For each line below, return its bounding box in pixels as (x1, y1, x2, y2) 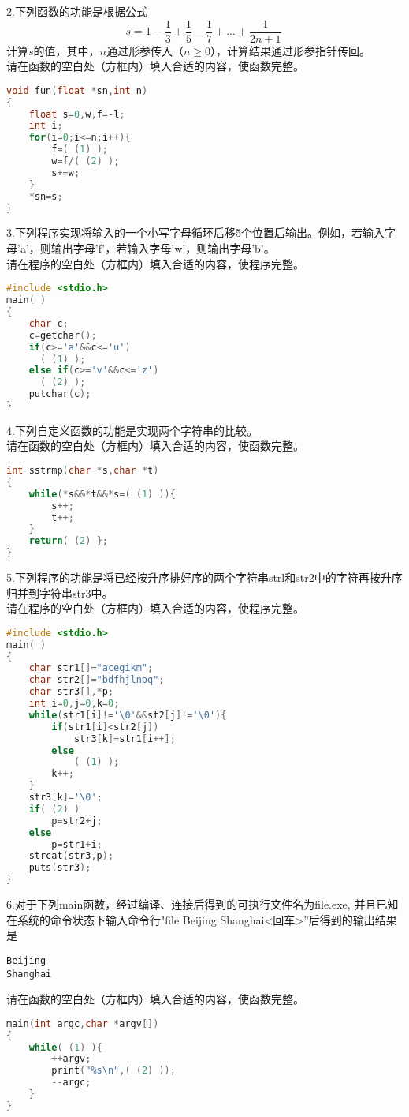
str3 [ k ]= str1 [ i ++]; (73, 733, 176, 744)
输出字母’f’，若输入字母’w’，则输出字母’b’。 (50, 240, 275, 257)
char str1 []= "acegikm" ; (28, 662, 154, 674)
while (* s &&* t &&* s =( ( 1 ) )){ (28, 488, 176, 500)
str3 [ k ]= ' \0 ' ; (28, 792, 102, 804)
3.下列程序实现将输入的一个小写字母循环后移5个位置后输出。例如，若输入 (6, 224, 385, 241)
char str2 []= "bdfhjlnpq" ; (28, 674, 165, 686)
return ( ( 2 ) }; (28, 535, 108, 547)
